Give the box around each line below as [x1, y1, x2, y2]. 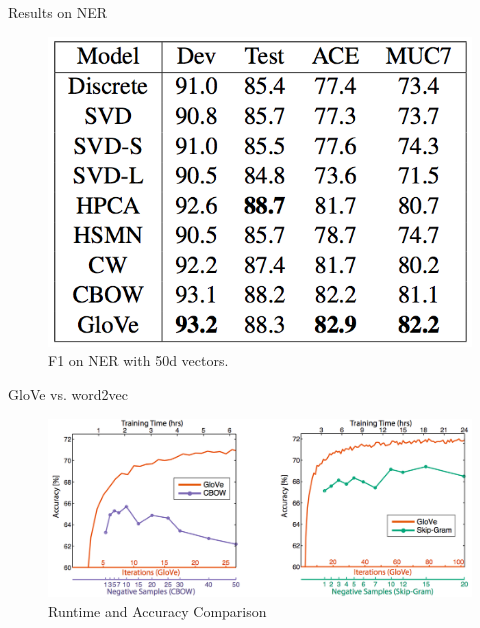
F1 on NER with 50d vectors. [48, 350, 229, 371]
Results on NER [8, 2, 108, 22]
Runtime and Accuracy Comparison [48, 600, 267, 621]
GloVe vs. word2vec [8, 384, 128, 405]
